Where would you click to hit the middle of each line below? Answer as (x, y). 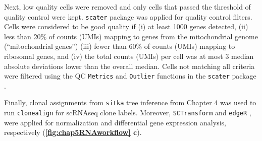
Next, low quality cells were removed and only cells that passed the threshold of (127, 7)
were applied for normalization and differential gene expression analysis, (115, 122)
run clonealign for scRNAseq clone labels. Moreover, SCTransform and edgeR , (128, 113)
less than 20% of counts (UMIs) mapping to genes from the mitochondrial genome (131, 36)
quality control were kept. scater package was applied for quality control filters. (128, 16)
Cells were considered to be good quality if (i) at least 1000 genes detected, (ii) (126, 26)
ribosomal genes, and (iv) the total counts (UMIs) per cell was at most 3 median (129, 56)
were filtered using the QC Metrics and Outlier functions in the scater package (130, 76)
